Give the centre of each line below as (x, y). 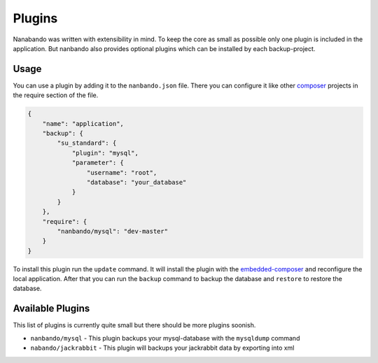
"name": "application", (83, 123)
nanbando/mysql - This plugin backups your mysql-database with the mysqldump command (165, 338)
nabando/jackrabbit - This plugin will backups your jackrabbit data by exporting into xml (162, 348)
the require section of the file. (56, 95)
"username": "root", (122, 172)
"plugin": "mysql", (105, 153)
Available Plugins (51, 309)
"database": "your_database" (136, 182)
